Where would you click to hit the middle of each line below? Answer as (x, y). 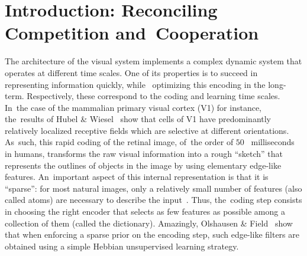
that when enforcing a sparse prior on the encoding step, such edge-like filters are (152, 234)
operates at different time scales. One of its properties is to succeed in (131, 72)
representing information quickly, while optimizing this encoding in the (135, 84)
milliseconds (273, 142)
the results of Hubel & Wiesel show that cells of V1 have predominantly (138, 119)
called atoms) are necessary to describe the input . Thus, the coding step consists (153, 200)
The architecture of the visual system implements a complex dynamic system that (153, 61)
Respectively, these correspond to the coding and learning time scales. (153, 96)
